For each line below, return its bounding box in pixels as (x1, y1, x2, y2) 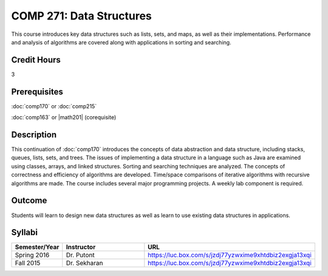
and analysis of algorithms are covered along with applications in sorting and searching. (11, 38, 231, 46)
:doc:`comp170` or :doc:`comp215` (11, 102, 97, 109)
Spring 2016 (15, 251, 50, 260)
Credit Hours (11, 55, 61, 65)
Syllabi (11, 227, 38, 238)
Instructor (66, 243, 96, 252)
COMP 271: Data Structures (11, 9, 152, 22)
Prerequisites (11, 86, 63, 97)
